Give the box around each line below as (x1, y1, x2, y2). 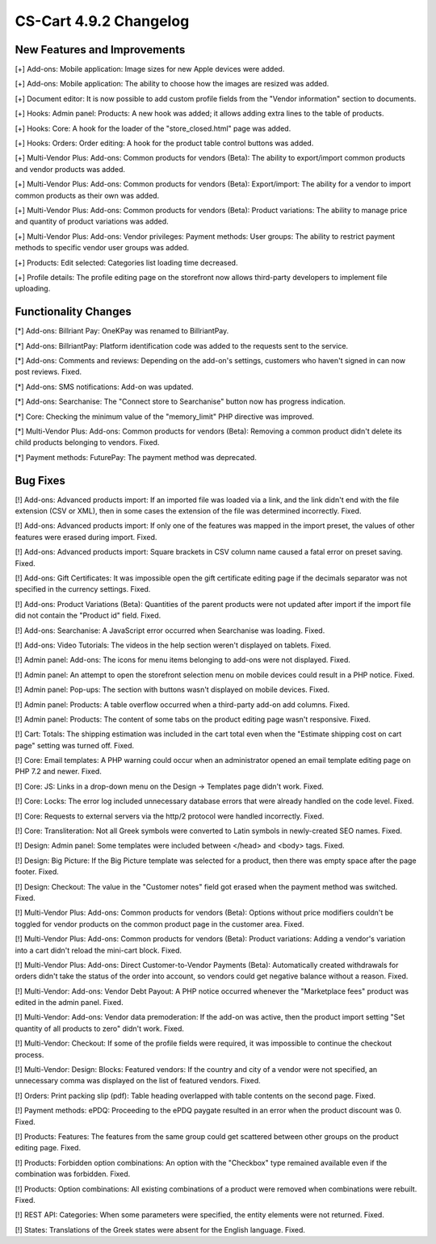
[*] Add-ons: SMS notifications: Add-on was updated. (15, 382, 194, 392)
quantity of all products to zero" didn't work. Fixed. (15, 1024, 185, 1033)
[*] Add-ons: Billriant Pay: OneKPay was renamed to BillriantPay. (15, 326, 229, 336)
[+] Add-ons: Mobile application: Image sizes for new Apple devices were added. (15, 65, 285, 74)
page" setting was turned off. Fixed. (15, 740, 135, 750)
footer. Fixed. (15, 867, 60, 877)
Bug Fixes (15, 473, 66, 488)
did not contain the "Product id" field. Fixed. (15, 610, 161, 621)
